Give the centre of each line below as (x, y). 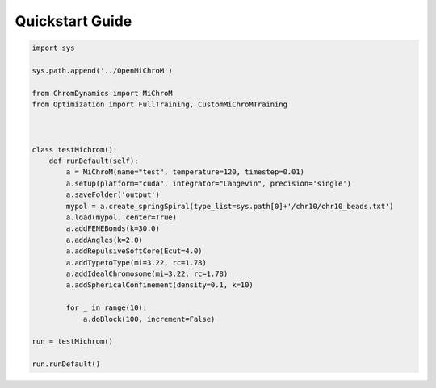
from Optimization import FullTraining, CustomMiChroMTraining (160, 104)
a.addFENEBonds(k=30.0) (113, 229)
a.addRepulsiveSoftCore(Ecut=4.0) (134, 251)
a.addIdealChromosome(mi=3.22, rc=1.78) (147, 273)
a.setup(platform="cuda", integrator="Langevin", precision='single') (208, 183)
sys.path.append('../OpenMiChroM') (102, 70)
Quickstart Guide (73, 21)
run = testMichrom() (72, 342)
